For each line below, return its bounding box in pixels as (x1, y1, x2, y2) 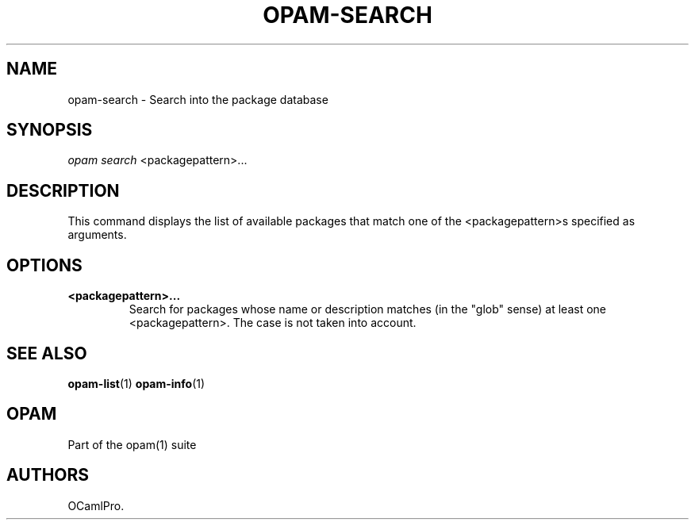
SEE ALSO (6, 343, 87, 363)
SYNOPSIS (6, 120, 93, 140)
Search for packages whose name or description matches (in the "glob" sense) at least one (129, 302, 606, 317)
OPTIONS (6, 255, 83, 275)
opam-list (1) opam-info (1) (67, 376, 205, 390)
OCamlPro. (67, 498, 125, 513)
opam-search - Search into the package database (67, 92, 328, 106)
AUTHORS (6, 465, 90, 486)
